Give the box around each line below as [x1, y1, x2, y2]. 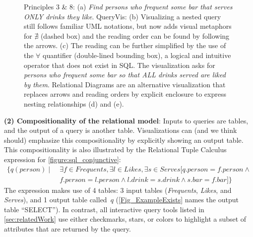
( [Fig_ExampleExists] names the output [116, 194, 239, 205]
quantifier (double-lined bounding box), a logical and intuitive [43, 50, 231, 60]
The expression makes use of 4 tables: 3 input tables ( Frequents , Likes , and [4, 184, 232, 195]
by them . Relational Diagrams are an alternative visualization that [24, 79, 226, 89]
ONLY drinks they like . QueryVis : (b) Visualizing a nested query [24, 11, 221, 21]
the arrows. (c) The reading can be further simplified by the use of [24, 40, 226, 51]
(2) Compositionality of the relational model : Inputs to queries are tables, [4, 115, 249, 125]
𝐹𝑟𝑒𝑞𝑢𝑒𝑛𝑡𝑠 [75, 166, 107, 173]
